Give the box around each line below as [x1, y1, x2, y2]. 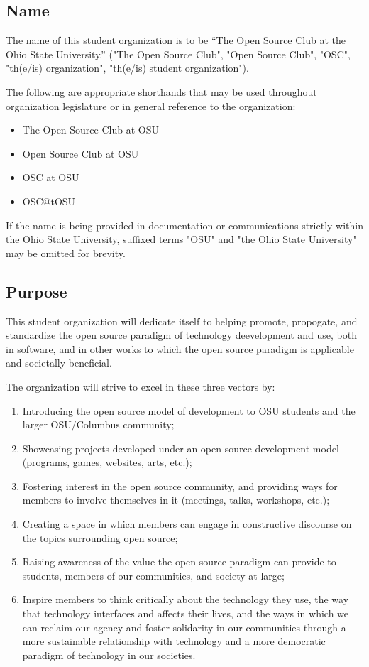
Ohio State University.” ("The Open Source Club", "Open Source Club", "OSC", [6, 46, 351, 61]
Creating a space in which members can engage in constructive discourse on [22, 516, 352, 531]
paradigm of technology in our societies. [22, 647, 196, 662]
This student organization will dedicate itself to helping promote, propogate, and [6, 313, 358, 328]
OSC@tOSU [22, 193, 76, 208]
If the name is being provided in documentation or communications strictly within [6, 217, 363, 232]
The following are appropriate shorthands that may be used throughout [6, 84, 317, 99]
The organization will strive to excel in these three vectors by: [6, 379, 275, 394]
